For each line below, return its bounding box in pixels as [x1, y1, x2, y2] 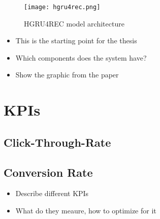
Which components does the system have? [15, 52, 147, 63]
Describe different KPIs [15, 188, 89, 199]
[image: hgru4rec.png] [24, 4, 101, 11]
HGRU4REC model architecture [24, 18, 124, 29]
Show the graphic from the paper [15, 69, 119, 80]
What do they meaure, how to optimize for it [15, 205, 156, 215]
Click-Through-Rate [4, 134, 111, 150]
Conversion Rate [4, 164, 93, 180]
